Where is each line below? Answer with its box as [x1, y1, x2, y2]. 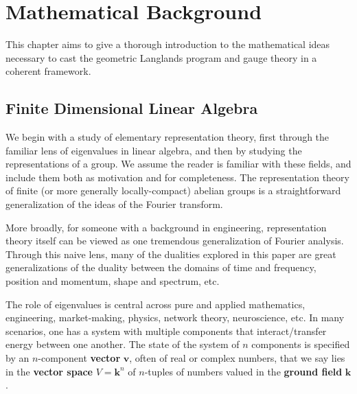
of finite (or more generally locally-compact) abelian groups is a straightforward [5, 183, 341, 198]
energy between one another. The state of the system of [5, 337, 240, 351]
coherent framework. [5, 64, 91, 78]
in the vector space [5, 364, 93, 378]
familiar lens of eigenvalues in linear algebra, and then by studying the [5, 143, 302, 157]
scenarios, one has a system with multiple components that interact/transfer [5, 323, 327, 338]
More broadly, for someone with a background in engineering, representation [5, 220, 327, 234]
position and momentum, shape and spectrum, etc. [5, 274, 220, 288]
